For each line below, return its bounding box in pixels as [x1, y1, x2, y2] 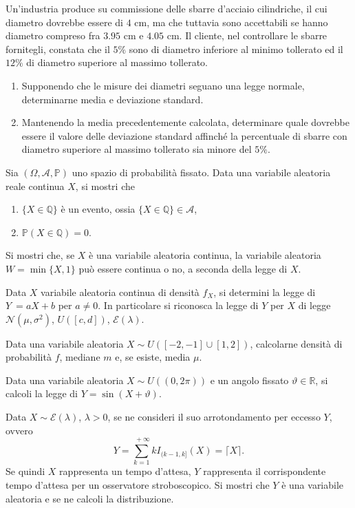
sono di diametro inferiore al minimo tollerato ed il [129, 41, 343, 56]
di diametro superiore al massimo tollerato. [26, 55, 208, 70]
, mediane [59, 350, 100, 364]
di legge [298, 298, 331, 313]
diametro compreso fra [6, 28, 100, 43]
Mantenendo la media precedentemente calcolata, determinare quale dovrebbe [21, 115, 349, 129]
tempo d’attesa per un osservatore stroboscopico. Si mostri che [6, 477, 270, 491]
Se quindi [6, 464, 45, 478]
